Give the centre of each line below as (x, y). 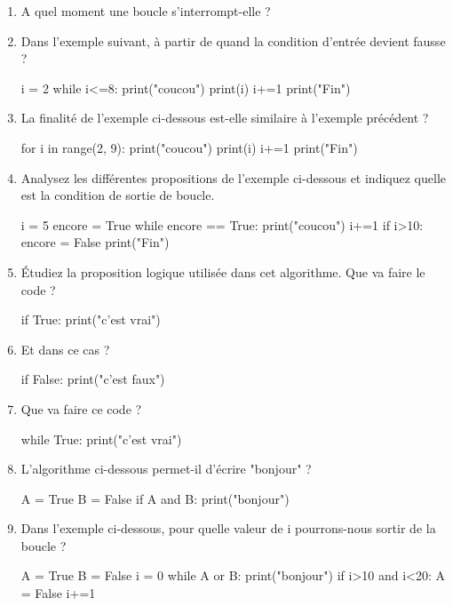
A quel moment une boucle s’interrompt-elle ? (146, 11)
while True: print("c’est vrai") (101, 439)
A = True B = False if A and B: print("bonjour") (155, 498)
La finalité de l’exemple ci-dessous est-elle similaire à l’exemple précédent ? (225, 118)
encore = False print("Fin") (95, 242)
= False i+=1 (58, 593)
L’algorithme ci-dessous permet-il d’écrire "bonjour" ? (166, 469)
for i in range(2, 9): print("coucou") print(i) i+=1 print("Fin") (189, 147)
